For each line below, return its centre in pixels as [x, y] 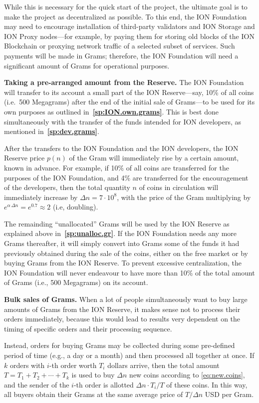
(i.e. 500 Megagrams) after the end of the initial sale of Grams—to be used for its [129, 102]
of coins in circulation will [179, 187]
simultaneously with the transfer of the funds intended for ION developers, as [123, 121]
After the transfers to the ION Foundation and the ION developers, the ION [121, 148]
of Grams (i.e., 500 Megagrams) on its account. [76, 282]
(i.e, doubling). [76, 207]
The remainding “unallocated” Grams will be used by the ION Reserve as [117, 223]
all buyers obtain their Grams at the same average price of [94, 394]
